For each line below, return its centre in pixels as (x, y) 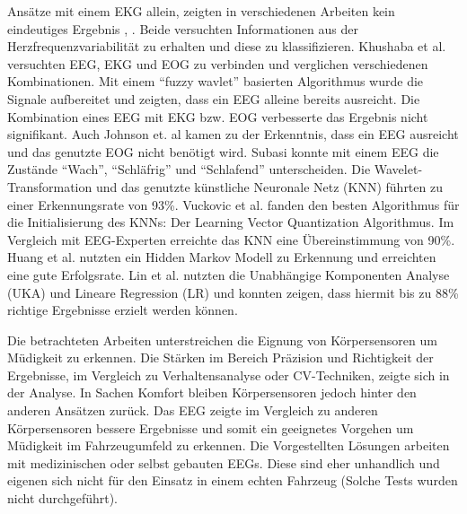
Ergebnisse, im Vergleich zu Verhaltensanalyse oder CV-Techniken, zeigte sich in (229, 375)
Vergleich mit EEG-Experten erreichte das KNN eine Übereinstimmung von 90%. (231, 239)
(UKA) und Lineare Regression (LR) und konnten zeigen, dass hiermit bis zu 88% (233, 292)
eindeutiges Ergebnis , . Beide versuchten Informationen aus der (183, 28)
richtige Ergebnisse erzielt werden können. (123, 310)
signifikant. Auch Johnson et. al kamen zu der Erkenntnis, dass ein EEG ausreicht (233, 134)
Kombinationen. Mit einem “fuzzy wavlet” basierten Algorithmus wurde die (216, 81)
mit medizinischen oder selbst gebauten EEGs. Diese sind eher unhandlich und (224, 462)
